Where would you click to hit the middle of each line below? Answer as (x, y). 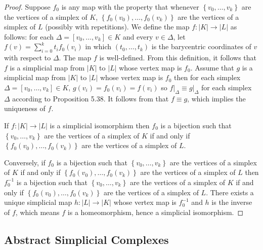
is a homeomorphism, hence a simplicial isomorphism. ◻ (156, 212)
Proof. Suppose (27, 7)
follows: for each (29, 36)
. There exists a (230, 192)
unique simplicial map (38, 202)
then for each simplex (207, 77)
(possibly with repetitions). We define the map (117, 27)
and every (138, 36)
